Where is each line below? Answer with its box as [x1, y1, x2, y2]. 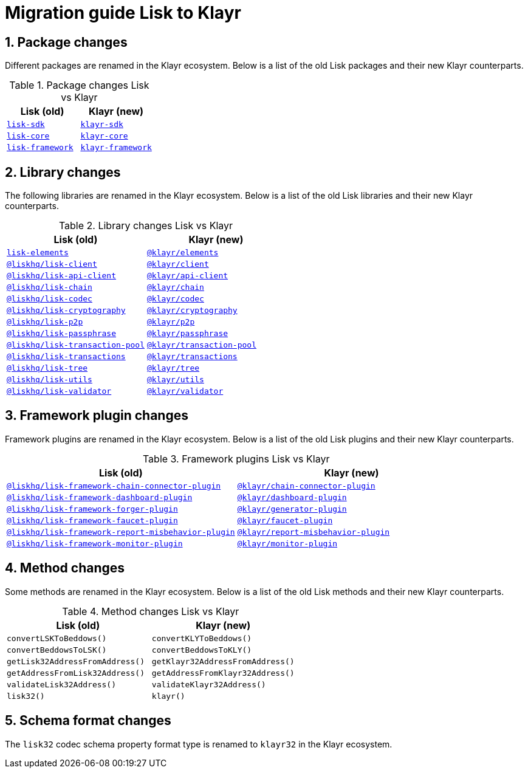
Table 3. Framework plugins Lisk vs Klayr [142, 452, 330, 465]
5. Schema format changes [5, 713, 171, 729]
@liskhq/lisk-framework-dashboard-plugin [7, 492, 193, 502]
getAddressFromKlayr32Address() [151, 668, 295, 678]
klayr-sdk [80, 120, 123, 129]
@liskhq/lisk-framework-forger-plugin [7, 504, 178, 514]
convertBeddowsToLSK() [7, 645, 107, 654]
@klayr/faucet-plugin [237, 515, 333, 525]
